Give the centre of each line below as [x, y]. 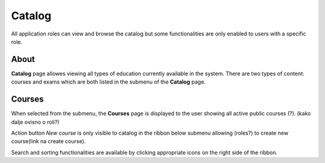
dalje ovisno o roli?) [35, 122]
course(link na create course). [48, 141]
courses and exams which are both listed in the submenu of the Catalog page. [108, 82]
